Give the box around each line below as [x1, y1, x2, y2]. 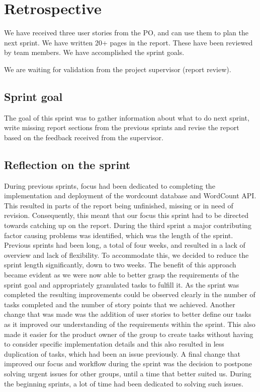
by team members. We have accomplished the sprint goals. [4, 47, 185, 58]
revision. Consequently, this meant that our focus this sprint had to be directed [4, 210, 248, 220]
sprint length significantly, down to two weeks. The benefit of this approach [4, 259, 236, 270]
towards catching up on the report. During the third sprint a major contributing [4, 220, 251, 231]
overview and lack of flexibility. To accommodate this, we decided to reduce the [4, 249, 249, 260]
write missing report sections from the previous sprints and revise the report [4, 122, 239, 133]
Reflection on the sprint [4, 156, 131, 172]
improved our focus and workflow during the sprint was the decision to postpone [4, 358, 252, 369]
